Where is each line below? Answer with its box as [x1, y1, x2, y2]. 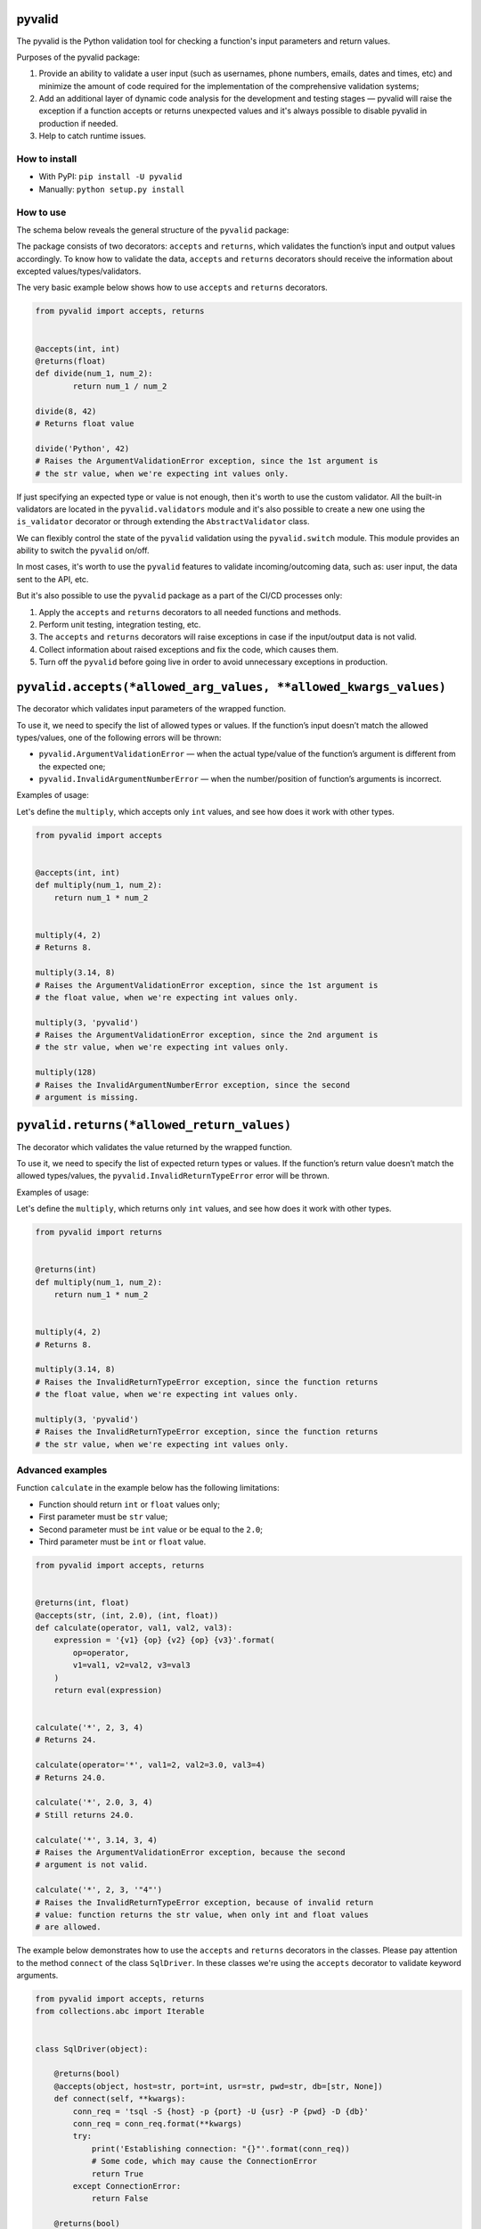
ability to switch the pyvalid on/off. [16, 545, 151, 556]
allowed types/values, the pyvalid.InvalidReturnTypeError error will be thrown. [16, 1171, 330, 1181]
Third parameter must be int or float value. [38, 1536, 207, 1547]
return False [91, 2193, 149, 2204]
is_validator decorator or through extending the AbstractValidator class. [16, 516, 311, 527]
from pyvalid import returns [35, 1227, 163, 1238]
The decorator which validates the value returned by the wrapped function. [16, 1141, 293, 1152]
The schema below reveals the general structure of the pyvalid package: [16, 224, 289, 235]
